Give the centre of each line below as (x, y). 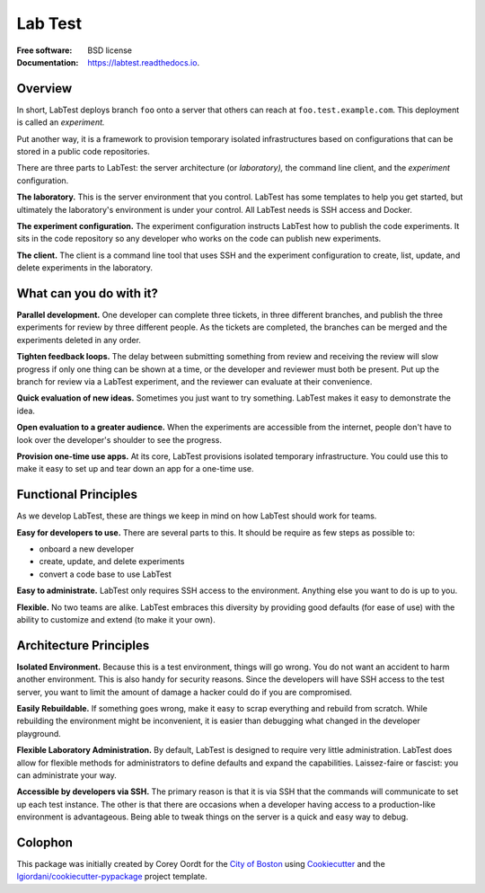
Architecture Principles (83, 645)
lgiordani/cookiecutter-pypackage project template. (112, 877)
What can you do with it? (88, 293)
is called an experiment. (61, 122)
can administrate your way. (66, 775)
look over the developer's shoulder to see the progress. (119, 439)
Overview (44, 88)
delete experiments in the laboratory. (84, 268)
